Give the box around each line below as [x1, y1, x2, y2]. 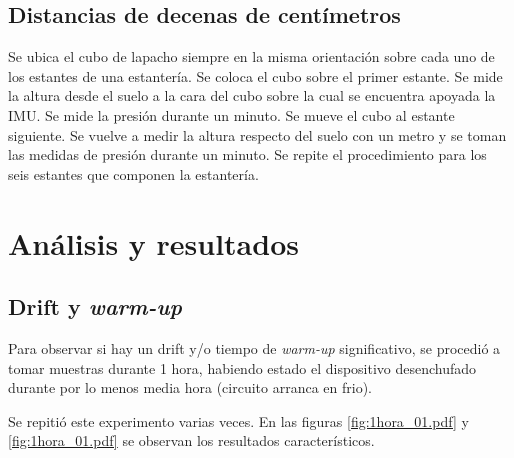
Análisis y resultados [8, 222, 299, 263]
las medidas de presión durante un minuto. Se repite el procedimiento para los [8, 144, 487, 165]
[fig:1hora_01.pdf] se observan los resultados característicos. [8, 430, 375, 451]
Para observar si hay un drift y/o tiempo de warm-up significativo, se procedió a [8, 337, 501, 358]
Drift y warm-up [8, 291, 182, 322]
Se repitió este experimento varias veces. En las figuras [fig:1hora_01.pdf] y [8, 410, 469, 431]
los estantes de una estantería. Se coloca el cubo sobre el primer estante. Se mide [8, 65, 503, 86]
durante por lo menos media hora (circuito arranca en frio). [8, 377, 372, 398]
